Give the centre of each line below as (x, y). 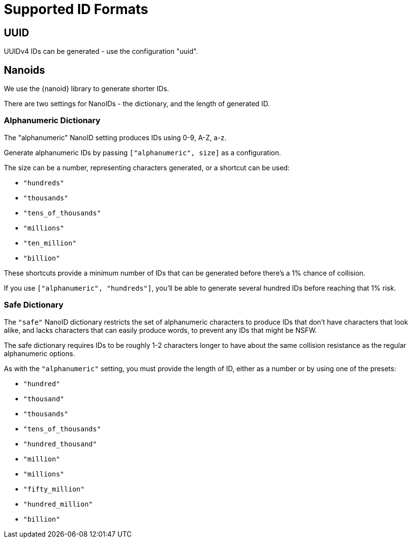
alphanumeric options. (40, 353)
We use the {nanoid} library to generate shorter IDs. (87, 89)
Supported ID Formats (76, 9)
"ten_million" (50, 243)
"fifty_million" (54, 489)
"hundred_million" (58, 504)
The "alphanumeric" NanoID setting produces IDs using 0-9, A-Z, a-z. (115, 137)
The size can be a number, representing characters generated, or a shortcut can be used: (147, 167)
